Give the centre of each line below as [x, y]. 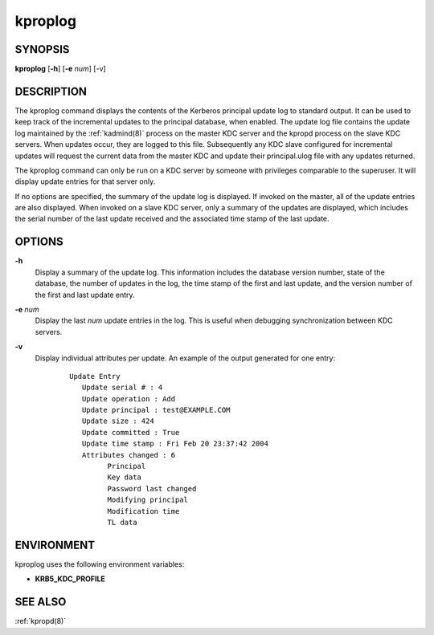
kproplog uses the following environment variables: [100, 564]
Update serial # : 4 [122, 388]
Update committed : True [131, 432]
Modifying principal [148, 500]
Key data [125, 477]
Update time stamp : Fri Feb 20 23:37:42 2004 [175, 444]
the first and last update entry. [85, 295]
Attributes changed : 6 [129, 455]
